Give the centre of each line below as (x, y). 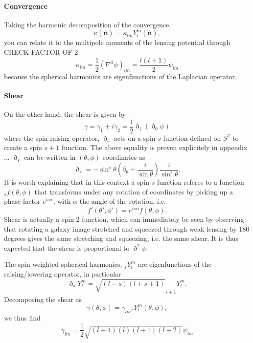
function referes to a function (200, 182)
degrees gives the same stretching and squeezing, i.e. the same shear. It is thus (121, 238)
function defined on (192, 138)
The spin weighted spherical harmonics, (63, 264)
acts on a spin (135, 138)
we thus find (22, 317)
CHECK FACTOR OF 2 (41, 52)
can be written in (50, 157)
